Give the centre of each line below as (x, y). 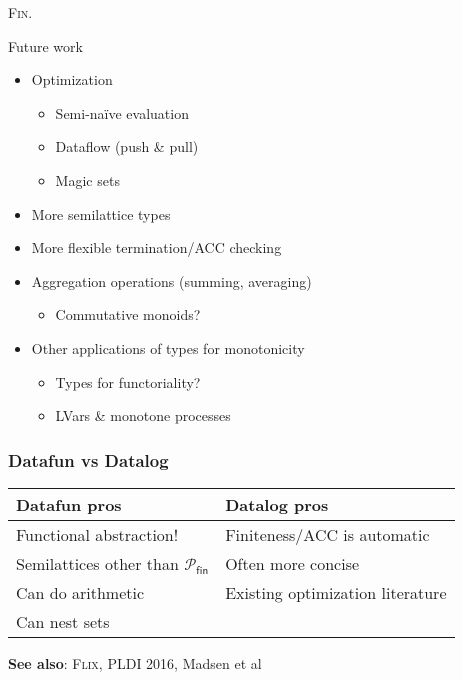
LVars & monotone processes (143, 415)
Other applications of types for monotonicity (168, 347)
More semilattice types (101, 213)
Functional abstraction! (97, 534)
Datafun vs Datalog (88, 459)
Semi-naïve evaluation (122, 112)
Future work (45, 45)
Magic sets (87, 179)
